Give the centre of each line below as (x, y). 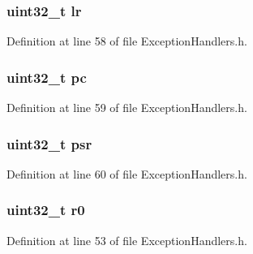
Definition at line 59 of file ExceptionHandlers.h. (127, 108)
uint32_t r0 (46, 210)
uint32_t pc (47, 77)
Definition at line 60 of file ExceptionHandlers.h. (127, 173)
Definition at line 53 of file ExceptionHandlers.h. (127, 240)
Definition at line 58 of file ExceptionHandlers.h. (127, 41)
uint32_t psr (49, 143)
